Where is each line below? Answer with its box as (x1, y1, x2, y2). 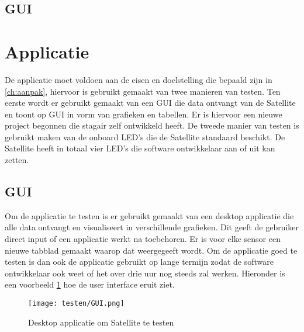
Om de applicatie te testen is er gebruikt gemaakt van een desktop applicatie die (5, 209, 294, 222)
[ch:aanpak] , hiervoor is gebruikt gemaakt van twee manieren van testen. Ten (5, 85, 281, 97)
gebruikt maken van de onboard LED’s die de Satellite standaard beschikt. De (5, 130, 285, 143)
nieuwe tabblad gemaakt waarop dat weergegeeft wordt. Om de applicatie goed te (5, 244, 298, 256)
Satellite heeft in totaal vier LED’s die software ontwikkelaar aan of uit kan (5, 142, 275, 154)
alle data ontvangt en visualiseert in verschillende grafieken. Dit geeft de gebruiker (5, 221, 299, 233)
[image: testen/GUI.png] (28, 299, 125, 308)
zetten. (5, 154, 29, 166)
